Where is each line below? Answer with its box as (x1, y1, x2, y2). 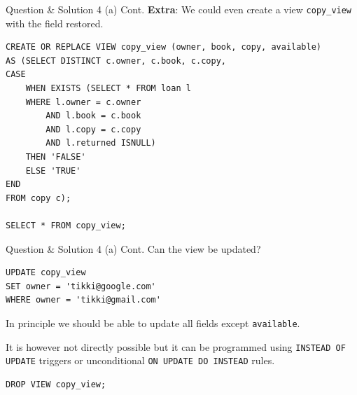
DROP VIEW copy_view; (6, 379, 106, 389)
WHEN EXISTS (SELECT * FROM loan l (25, 83, 191, 94)
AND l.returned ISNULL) (45, 138, 156, 148)
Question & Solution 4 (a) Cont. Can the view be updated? (6, 241, 261, 256)
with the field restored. (6, 15, 104, 30)
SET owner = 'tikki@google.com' (6, 281, 156, 291)
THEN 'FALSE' (25, 152, 86, 162)
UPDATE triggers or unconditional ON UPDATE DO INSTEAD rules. (6, 353, 275, 368)
